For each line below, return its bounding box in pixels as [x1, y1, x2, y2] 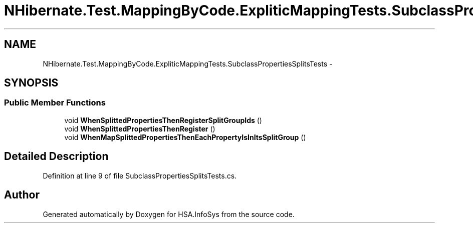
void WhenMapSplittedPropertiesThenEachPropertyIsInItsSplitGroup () [64, 132, 306, 141]
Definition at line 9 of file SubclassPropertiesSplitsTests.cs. [43, 171, 237, 180]
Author [4, 188, 40, 201]
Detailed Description [4, 150, 109, 163]
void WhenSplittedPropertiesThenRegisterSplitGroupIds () [64, 115, 262, 124]
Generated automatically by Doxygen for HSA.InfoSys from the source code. [43, 209, 295, 218]
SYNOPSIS [4, 76, 59, 89]
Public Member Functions [4, 97, 106, 108]
